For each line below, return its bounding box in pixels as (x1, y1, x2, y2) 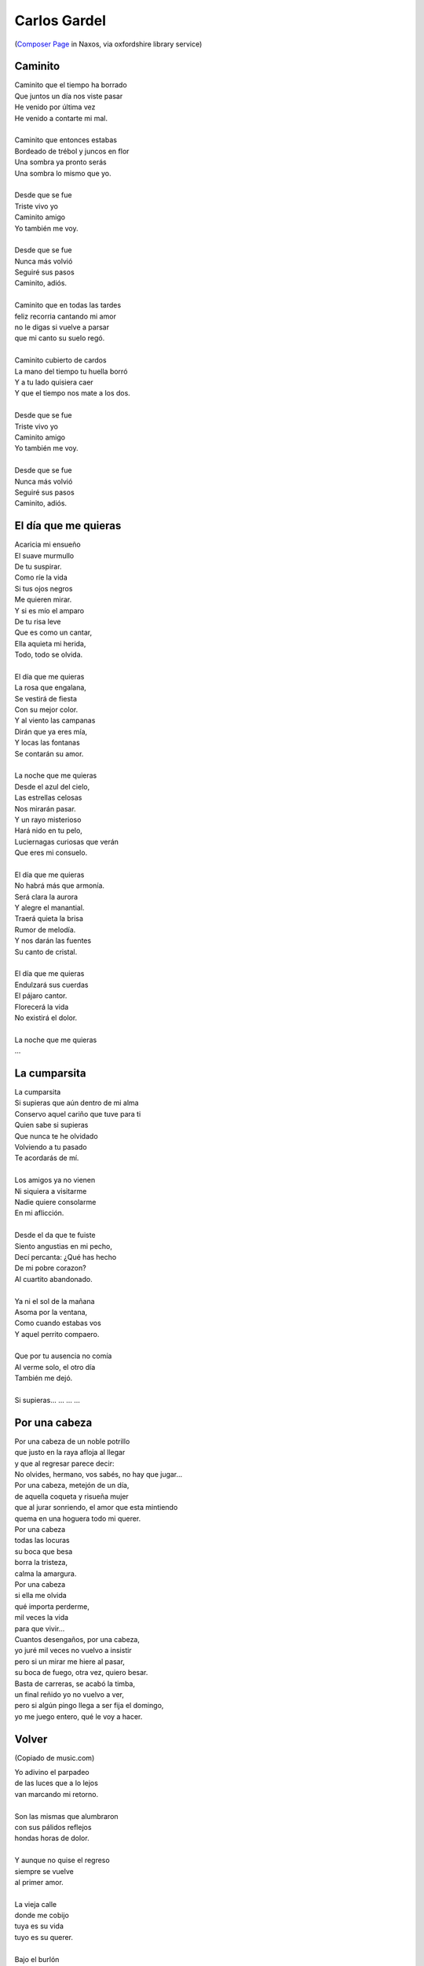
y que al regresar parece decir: (14, 1459, 115, 1468)
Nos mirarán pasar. (14, 804, 76, 813)
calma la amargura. (14, 1569, 77, 1578)
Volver (14, 1732, 48, 1746)
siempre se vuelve (14, 1866, 74, 1876)
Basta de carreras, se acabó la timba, (14, 1679, 135, 1688)
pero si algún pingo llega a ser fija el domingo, (14, 1701, 164, 1710)
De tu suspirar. (14, 561, 62, 571)
